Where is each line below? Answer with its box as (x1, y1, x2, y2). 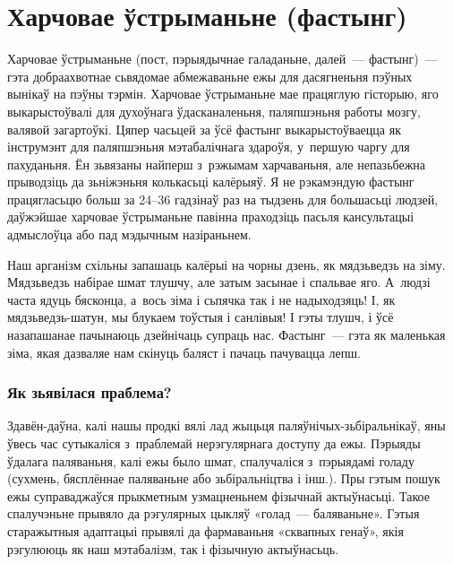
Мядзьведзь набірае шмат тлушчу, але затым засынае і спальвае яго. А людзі (7, 273, 431, 291)
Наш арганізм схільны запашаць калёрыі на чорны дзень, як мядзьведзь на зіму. (7, 255, 446, 273)
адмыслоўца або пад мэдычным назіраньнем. (7, 225, 252, 244)
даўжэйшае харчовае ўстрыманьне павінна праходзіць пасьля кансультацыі (7, 207, 415, 226)
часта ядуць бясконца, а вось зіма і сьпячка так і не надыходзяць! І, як (7, 290, 396, 308)
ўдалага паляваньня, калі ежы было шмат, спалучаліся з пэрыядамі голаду (7, 451, 415, 470)
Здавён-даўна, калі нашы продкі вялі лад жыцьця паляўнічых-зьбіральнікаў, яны (7, 416, 446, 435)
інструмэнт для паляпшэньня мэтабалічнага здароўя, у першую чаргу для (7, 137, 410, 156)
